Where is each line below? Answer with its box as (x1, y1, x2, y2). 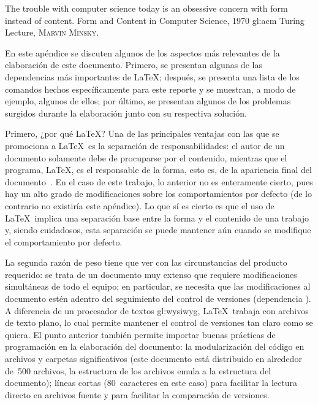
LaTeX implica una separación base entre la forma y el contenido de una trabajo (5, 211, 309, 224)
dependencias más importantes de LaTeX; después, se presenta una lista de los (5, 70, 300, 83)
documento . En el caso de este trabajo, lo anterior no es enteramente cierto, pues (5, 175, 313, 188)
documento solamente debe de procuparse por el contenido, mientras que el (5, 151, 287, 164)
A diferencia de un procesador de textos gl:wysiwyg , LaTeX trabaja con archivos (5, 304, 309, 317)
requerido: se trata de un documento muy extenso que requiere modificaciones (5, 268, 297, 280)
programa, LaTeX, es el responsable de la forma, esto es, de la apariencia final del (5, 163, 312, 176)
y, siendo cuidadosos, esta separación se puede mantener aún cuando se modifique (5, 223, 311, 236)
